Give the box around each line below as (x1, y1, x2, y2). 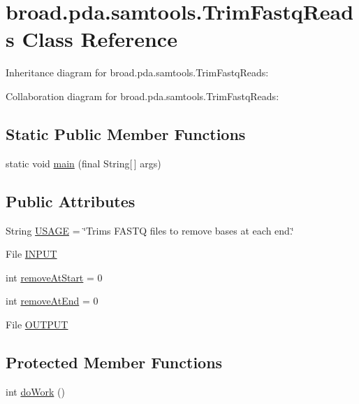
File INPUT (6, 246, 57, 261)
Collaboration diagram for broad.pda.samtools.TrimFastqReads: (6, 88, 279, 103)
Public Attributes (6, 190, 135, 211)
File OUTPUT (6, 316, 68, 331)
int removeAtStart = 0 (6, 270, 103, 284)
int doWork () (6, 384, 65, 398)
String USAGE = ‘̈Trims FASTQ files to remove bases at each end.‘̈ (6, 223, 294, 237)
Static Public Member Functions (6, 123, 246, 144)
